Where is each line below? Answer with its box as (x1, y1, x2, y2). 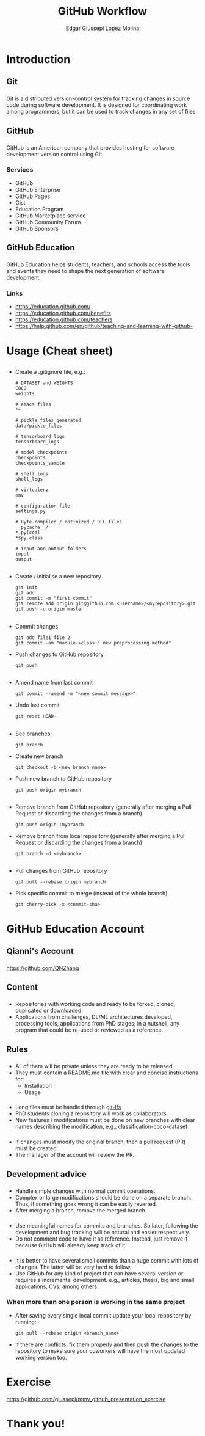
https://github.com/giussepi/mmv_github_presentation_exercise (6, 1395, 166, 1402)
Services (6, 166, 34, 174)
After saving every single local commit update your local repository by (15, 1311, 192, 1319)
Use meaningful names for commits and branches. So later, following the (15, 1222, 198, 1229)
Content (6, 982, 38, 993)
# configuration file (15, 503, 70, 509)
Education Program (15, 205, 64, 213)
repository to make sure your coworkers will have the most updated (15, 1347, 185, 1354)
